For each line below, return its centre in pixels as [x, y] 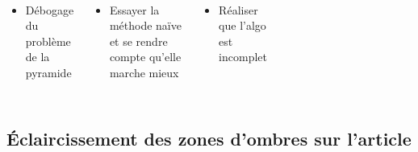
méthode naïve [145, 25]
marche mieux [144, 72]
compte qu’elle [145, 57]
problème [48, 41]
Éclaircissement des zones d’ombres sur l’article [209, 138]
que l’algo [242, 25]
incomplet [243, 57]
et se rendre [138, 41]
